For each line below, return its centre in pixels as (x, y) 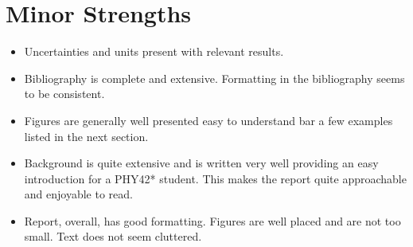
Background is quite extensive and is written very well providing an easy (201, 163)
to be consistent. (64, 94)
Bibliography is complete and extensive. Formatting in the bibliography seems (214, 78)
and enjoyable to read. (78, 194)
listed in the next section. (86, 136)
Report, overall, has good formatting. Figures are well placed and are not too (212, 220)
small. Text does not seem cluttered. (113, 236)
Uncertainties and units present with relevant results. (154, 51)
